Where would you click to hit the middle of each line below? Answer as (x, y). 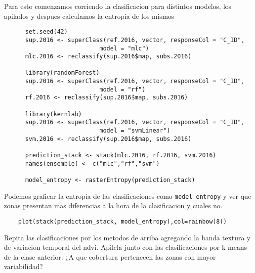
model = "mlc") (124, 48)
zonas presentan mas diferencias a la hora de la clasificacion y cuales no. (113, 205)
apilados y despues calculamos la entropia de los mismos (89, 16)
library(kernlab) (53, 114)
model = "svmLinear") (135, 131)
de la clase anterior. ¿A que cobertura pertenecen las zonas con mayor (110, 256)
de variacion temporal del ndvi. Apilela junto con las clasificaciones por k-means (126, 247)
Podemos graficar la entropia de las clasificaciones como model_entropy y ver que (128, 196)
